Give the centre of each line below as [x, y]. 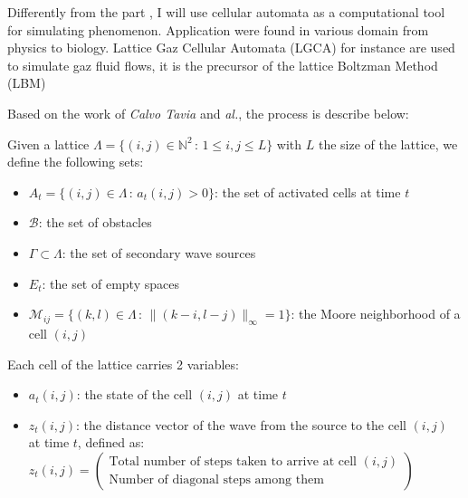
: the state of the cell [134, 394]
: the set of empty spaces [110, 283]
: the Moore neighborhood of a [376, 314]
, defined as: [111, 442]
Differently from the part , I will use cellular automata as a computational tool [226, 12]
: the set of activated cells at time [308, 192]
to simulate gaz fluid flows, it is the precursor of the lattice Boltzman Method [223, 65]
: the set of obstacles [95, 222]
